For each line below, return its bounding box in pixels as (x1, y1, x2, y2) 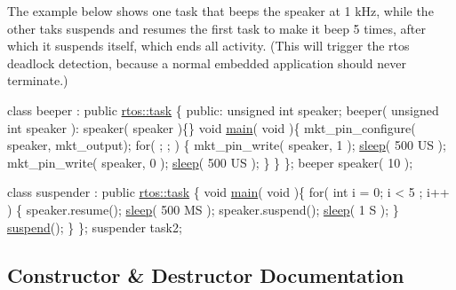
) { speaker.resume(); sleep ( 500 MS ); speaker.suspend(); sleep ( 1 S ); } (7, 200, 399, 218)
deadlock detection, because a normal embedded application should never (7, 53, 407, 72)
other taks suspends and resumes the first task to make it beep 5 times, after (7, 19, 426, 37)
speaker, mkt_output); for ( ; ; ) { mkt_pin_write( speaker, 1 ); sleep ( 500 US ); (7, 136, 446, 154)
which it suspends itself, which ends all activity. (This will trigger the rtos (7, 36, 410, 55)
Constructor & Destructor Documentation (7, 261, 404, 288)
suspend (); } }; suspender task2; (7, 217, 182, 236)
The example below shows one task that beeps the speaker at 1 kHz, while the (7, 2, 434, 20)
